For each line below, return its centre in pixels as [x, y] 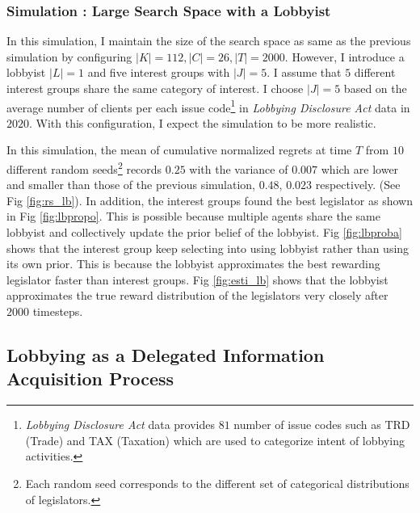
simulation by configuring [69, 56]
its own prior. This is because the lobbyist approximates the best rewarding [193, 264]
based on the [375, 88]
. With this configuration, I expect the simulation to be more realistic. [203, 122]
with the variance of [239, 168]
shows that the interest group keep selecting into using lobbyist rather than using [208, 248]
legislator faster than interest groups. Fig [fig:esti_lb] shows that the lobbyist [197, 279]
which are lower [360, 168]
